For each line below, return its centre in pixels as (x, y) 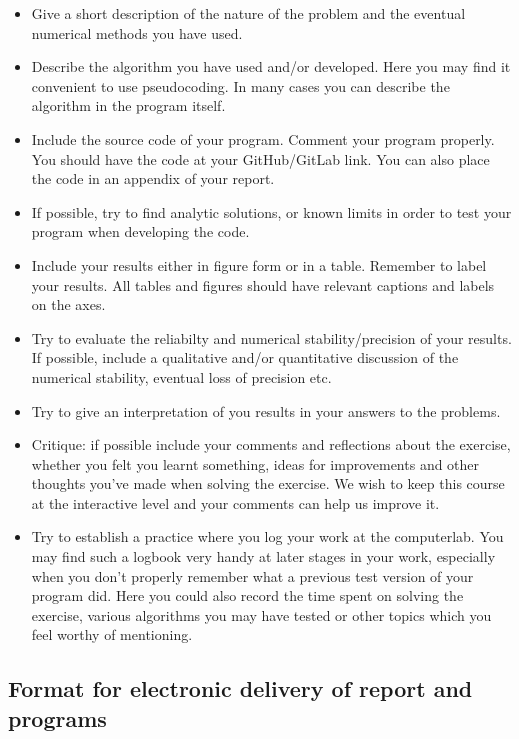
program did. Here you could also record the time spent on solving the (247, 595)
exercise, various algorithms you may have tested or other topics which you (261, 614)
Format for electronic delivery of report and (240, 688)
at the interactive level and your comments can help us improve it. (235, 502)
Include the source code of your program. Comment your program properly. (263, 138)
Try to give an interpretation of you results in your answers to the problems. (266, 410)
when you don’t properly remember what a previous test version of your (252, 575)
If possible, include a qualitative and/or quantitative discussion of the (245, 357)
